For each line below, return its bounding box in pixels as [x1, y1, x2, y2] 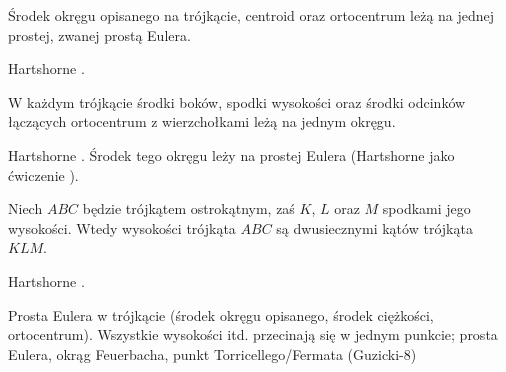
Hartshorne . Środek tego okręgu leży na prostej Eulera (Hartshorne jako [8, 144, 455, 165]
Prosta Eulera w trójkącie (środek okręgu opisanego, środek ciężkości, [8, 304, 434, 325]
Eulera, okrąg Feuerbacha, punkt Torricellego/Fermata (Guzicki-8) [8, 343, 417, 364]
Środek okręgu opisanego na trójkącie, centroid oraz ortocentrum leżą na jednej [8, 5, 495, 25]
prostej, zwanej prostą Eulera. [8, 24, 191, 45]
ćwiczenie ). [8, 164, 79, 185]
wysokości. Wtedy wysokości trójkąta [8, 217, 236, 238]
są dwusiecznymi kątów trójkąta [276, 217, 473, 238]
